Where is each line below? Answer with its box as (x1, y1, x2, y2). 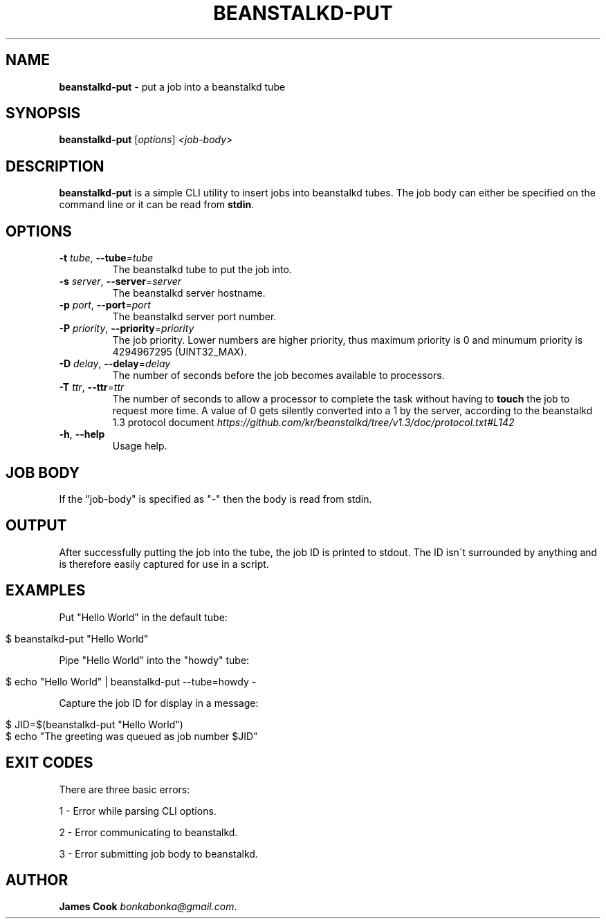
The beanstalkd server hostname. (112, 287, 266, 299)
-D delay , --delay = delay (59, 358, 171, 370)
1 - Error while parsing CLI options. (59, 804, 217, 817)
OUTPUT (6, 517, 67, 535)
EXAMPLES (6, 582, 86, 600)
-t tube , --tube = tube (59, 252, 154, 264)
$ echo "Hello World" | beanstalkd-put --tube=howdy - (6, 675, 257, 687)
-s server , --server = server (59, 275, 182, 288)
